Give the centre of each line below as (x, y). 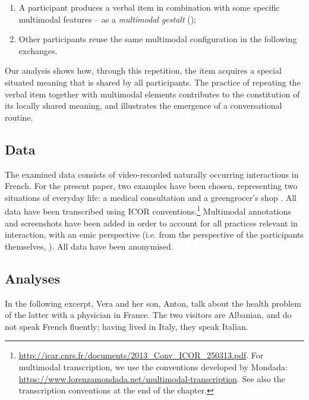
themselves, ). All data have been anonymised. (89, 246)
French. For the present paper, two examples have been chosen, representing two (151, 186)
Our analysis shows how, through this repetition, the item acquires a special (143, 70)
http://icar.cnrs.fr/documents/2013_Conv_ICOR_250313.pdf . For (141, 355)
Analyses (32, 278)
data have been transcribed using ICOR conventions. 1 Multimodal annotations (148, 210)
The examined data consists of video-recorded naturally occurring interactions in (152, 174)
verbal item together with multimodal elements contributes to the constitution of (152, 94)
